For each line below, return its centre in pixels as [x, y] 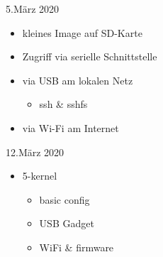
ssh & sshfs [63, 104]
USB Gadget [67, 223]
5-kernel [40, 176]
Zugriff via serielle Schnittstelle [90, 56]
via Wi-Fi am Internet [71, 127]
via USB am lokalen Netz [78, 80]
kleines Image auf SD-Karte [82, 32]
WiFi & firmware [77, 247]
